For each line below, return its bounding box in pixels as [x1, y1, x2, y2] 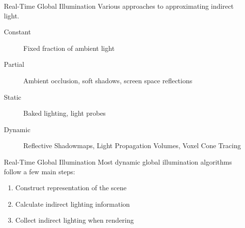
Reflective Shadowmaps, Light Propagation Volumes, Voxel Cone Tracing [23, 140, 241, 151]
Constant [4, 27, 31, 37]
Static [4, 91, 21, 102]
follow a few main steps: [4, 166, 75, 176]
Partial [4, 59, 24, 69]
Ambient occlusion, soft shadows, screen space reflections [23, 75, 193, 85]
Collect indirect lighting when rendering [15, 215, 134, 225]
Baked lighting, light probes [23, 108, 106, 118]
